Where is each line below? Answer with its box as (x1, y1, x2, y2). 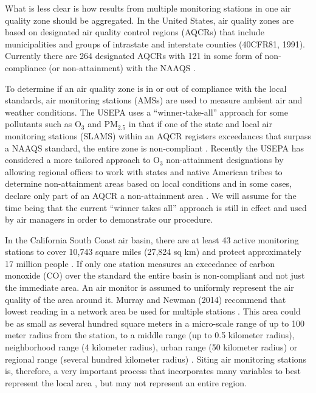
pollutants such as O (5, 117, 81, 130)
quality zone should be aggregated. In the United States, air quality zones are (5, 13, 294, 26)
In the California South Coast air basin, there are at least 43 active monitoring (5, 233, 299, 246)
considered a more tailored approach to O (5, 153, 160, 166)
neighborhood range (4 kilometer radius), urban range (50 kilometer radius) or (5, 341, 298, 353)
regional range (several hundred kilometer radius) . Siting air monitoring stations (5, 352, 307, 365)
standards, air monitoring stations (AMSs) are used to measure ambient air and (5, 94, 303, 106)
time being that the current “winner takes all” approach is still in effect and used (5, 201, 307, 214)
